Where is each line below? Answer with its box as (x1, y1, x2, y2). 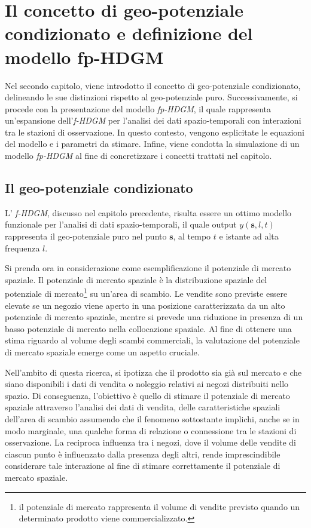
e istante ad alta (219, 230, 279, 242)
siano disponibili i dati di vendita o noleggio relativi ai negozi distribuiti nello (5, 377, 289, 390)
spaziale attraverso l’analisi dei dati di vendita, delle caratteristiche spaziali (5, 401, 280, 413)
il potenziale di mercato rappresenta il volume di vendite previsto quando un (19, 500, 300, 512)
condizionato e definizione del (5, 21, 253, 45)
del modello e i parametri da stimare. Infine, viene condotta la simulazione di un (5, 137, 300, 150)
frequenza (5, 241, 40, 254)
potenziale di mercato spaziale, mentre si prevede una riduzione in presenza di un (5, 311, 303, 323)
